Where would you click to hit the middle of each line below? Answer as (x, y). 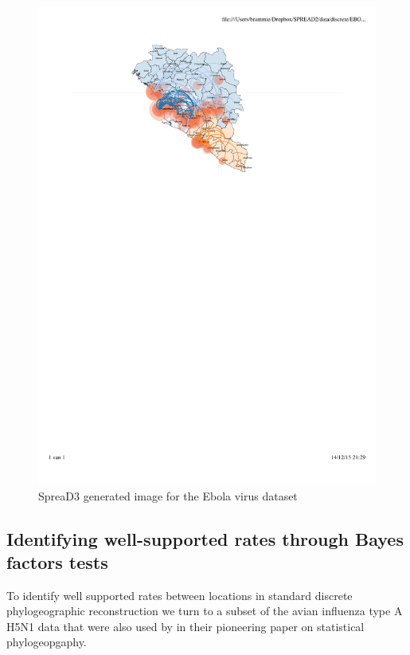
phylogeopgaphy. (47, 642)
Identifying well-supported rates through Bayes (205, 538)
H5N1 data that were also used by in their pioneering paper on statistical (185, 626)
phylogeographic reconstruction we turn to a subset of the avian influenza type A (205, 611)
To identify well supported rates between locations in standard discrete (180, 595)
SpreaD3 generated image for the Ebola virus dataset (168, 495)
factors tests (57, 561)
